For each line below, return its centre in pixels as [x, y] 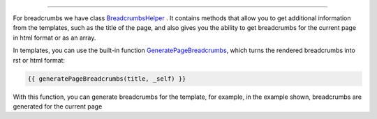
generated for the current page [58, 106]
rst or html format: [39, 60]
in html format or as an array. [54, 38]
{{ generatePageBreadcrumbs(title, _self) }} [107, 79]
